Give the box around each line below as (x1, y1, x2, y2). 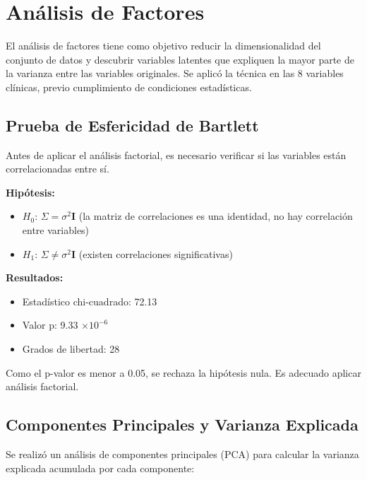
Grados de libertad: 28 (22, 341, 120, 356)
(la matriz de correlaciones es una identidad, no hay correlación (78, 209, 353, 223)
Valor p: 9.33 (22, 317, 78, 332)
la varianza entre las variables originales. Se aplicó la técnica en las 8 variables (6, 66, 344, 81)
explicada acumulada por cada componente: (6, 460, 195, 475)
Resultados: (6, 270, 64, 285)
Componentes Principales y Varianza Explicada (6, 414, 359, 435)
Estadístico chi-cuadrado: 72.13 (22, 293, 157, 308)
